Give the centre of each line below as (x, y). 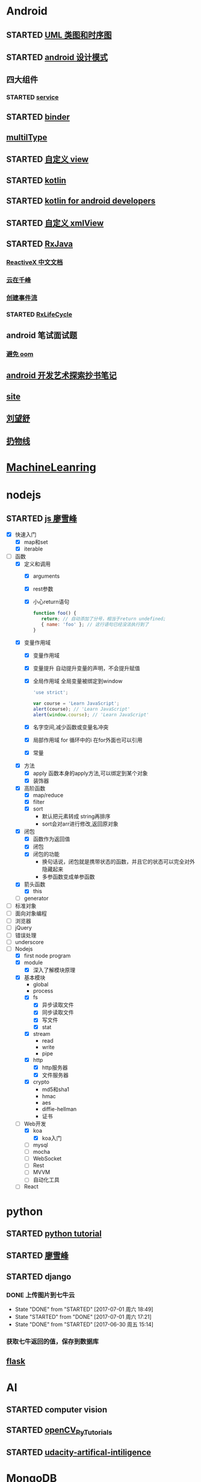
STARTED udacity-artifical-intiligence (79, 1453)
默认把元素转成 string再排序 (76, 817)
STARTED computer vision (57, 1410)
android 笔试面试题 (42, 336)
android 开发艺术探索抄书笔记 (62, 376)
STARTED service (32, 97)
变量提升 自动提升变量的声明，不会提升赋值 (86, 668)
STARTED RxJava (40, 244)
